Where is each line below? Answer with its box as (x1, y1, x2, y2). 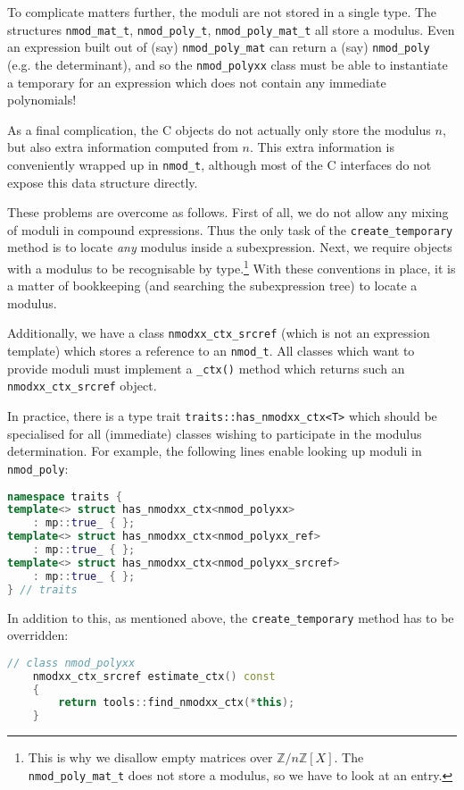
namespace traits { (7, 490, 122, 503)
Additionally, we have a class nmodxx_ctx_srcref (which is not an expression (7, 324, 430, 342)
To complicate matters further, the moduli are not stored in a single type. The (7, 3, 437, 21)
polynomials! (7, 90, 77, 109)
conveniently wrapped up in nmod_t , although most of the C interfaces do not (7, 155, 432, 173)
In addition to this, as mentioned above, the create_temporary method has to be (7, 608, 454, 626)
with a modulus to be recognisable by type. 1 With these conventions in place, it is (7, 256, 456, 277)
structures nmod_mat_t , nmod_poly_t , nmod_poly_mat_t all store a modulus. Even (7, 20, 455, 38)
